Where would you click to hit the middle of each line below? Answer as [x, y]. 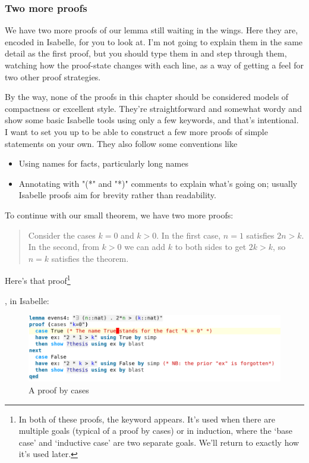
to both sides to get [211, 247]
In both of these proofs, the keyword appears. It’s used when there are [147, 419]
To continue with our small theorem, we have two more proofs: [119, 215]
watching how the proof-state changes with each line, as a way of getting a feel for [154, 65]
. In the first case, [189, 235]
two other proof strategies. [53, 76]
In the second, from [64, 247]
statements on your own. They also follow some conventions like [121, 143]
